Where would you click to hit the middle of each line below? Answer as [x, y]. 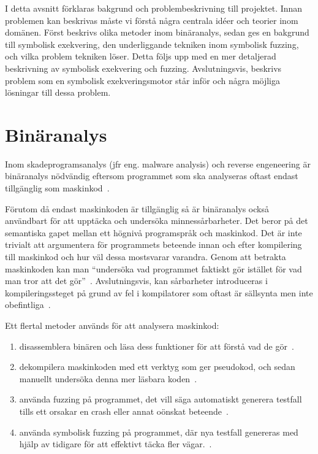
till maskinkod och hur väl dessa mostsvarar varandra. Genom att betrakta [146, 257]
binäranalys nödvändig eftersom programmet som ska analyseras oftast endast [152, 176]
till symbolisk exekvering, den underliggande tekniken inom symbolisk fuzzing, [152, 44]
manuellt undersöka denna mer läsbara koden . [108, 378]
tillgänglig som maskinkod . [57, 188]
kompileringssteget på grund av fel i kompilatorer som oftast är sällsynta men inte [159, 292]
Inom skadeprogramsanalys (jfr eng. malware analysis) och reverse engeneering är [158, 164]
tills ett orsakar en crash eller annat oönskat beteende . [124, 411]
